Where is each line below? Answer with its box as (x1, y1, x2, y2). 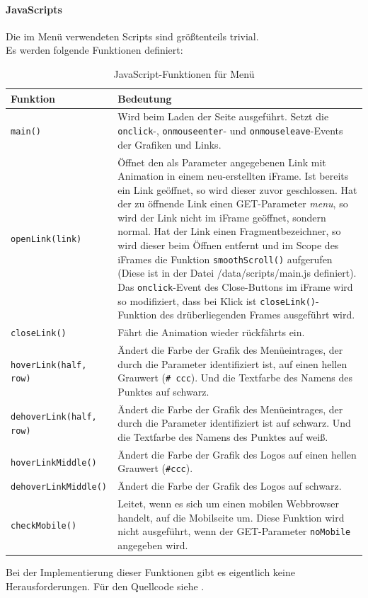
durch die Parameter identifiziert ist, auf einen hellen (117, 356, 347, 371)
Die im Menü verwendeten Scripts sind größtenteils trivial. (6, 28, 259, 43)
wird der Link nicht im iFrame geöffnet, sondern (117, 209, 326, 224)
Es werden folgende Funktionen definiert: (6, 42, 183, 57)
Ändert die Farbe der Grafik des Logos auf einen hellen (117, 447, 357, 461)
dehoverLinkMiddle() (11, 482, 108, 493)
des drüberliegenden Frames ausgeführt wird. (159, 307, 355, 322)
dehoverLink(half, (11, 412, 97, 422)
